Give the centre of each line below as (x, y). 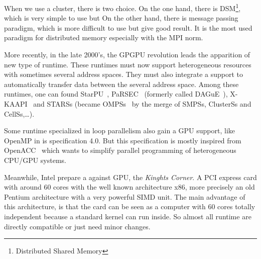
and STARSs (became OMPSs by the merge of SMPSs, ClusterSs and (142, 104)
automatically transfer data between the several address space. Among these (121, 84)
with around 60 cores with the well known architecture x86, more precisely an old (129, 187)
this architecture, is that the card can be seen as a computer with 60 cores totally (130, 206)
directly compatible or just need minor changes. (77, 226)
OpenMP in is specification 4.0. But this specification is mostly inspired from (123, 140)
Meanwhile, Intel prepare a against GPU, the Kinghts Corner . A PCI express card (130, 177)
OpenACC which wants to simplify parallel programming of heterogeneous (120, 150)
